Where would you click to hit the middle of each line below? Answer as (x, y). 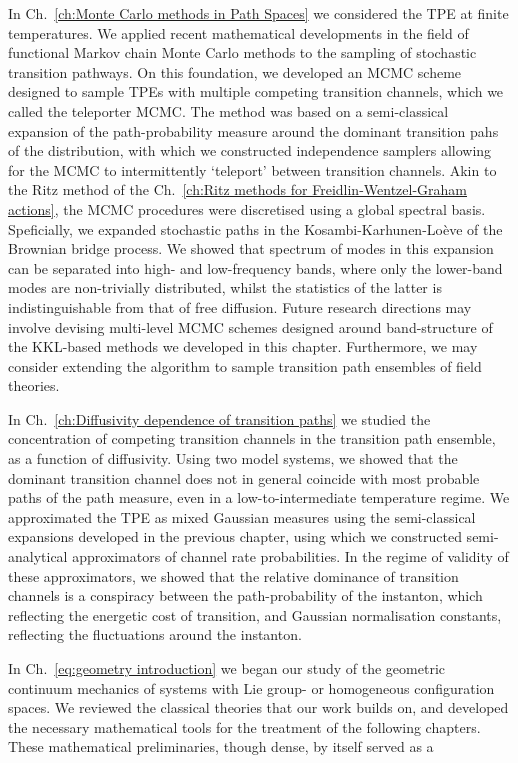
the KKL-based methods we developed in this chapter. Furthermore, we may (243, 346)
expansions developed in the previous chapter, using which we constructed (235, 536)
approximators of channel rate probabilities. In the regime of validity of (290, 556)
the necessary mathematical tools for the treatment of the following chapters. (244, 726)
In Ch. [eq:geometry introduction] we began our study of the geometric (226, 668)
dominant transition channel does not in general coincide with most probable (244, 477)
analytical (38, 556)
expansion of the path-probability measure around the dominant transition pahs (253, 130)
